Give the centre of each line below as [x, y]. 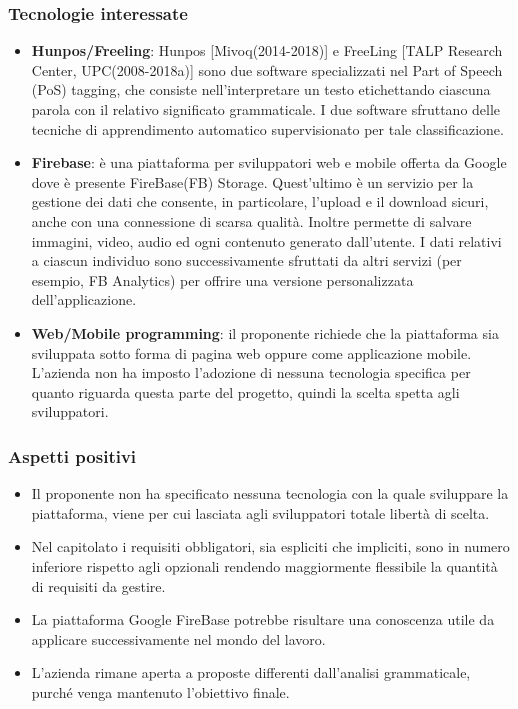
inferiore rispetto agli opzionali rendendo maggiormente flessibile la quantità [264, 565]
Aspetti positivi [72, 455]
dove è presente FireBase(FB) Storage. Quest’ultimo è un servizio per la [252, 181]
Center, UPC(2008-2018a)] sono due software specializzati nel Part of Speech [267, 69]
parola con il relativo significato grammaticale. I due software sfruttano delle [266, 109]
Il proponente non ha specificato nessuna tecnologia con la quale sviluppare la [270, 493]
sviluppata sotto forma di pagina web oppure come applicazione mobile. [251, 352]
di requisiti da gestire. [98, 585]
